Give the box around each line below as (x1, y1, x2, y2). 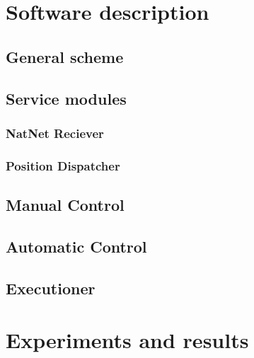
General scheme (6, 45, 124, 67)
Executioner (6, 277, 96, 299)
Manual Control (6, 194, 125, 216)
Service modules (6, 87, 127, 109)
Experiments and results (6, 325, 249, 354)
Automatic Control (6, 235, 147, 257)
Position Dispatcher (6, 156, 120, 174)
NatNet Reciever (6, 124, 104, 142)
